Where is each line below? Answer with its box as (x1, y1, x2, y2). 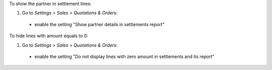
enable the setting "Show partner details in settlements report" (34, 21, 165, 27)
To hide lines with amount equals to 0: (9, 33, 88, 39)
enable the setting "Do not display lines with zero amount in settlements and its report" (34, 53, 215, 59)
